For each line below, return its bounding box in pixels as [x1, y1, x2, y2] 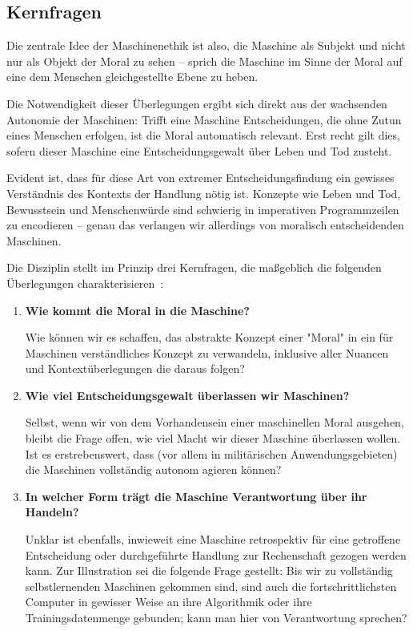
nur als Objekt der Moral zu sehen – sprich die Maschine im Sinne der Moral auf [6, 52, 403, 69]
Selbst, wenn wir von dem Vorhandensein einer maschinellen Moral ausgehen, [25, 414, 404, 431]
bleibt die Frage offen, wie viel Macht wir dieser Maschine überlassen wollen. [25, 430, 401, 447]
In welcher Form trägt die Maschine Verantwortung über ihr [25, 487, 367, 504]
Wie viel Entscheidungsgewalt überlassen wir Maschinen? [25, 386, 350, 403]
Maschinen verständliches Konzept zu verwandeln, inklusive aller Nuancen [25, 344, 389, 361]
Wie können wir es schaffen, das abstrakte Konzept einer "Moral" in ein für [25, 329, 394, 346]
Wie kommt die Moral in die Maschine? [25, 301, 250, 318]
